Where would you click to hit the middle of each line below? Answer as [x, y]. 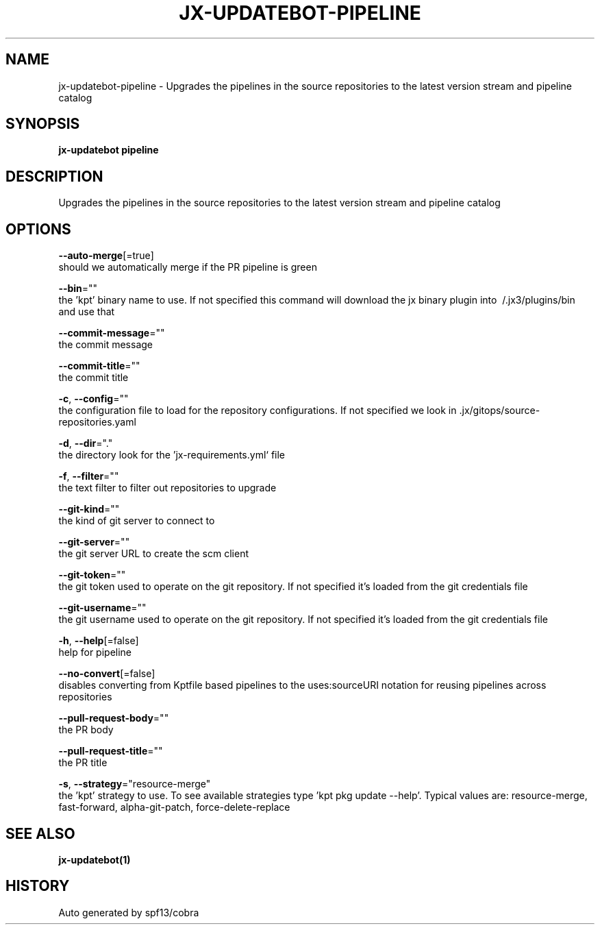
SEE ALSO [40, 833]
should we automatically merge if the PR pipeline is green [188, 267]
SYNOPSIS [43, 124]
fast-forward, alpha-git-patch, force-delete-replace [174, 807]
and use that [87, 312]
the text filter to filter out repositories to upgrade [167, 488]
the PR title [83, 763]
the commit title [93, 378]
